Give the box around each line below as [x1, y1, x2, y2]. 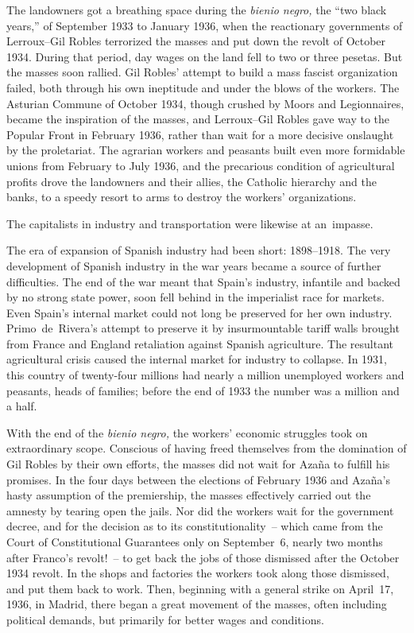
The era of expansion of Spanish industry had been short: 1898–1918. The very [6, 242, 391, 258]
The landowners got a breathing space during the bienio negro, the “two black [6, 2, 387, 17]
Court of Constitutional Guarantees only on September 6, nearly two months [6, 534, 383, 550]
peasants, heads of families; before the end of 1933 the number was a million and [6, 382, 400, 398]
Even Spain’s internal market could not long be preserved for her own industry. [6, 304, 393, 320]
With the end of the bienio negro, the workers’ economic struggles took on [6, 424, 368, 441]
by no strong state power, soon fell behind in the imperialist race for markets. [6, 289, 385, 305]
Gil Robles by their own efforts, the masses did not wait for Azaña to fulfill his [6, 456, 390, 472]
